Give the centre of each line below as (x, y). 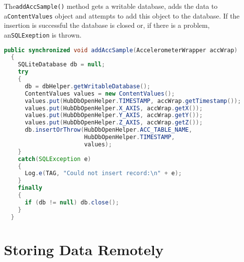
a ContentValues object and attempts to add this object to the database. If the (122, 15)
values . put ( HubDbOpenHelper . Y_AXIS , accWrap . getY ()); (114, 115)
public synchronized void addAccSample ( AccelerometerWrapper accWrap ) (121, 50)
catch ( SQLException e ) (55, 159)
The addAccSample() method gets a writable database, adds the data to (111, 6)
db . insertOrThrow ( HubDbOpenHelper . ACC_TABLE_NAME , (108, 130)
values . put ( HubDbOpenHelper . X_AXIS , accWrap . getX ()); (114, 108)
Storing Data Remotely (84, 249)
